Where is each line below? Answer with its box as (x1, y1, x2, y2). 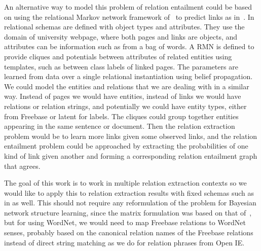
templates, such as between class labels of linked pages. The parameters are (4, 61, 238, 71)
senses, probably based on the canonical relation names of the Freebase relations (4, 227, 253, 238)
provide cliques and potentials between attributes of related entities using (4, 51, 232, 61)
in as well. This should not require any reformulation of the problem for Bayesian (4, 197, 256, 208)
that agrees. (4, 160, 41, 171)
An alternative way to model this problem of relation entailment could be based (4, 2, 252, 12)
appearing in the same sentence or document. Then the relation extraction (4, 121, 235, 131)
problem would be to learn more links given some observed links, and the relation (4, 130, 257, 141)
